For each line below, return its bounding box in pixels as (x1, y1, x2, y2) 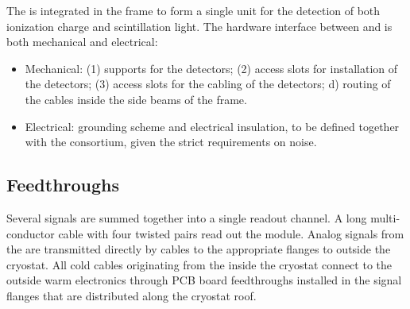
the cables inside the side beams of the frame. (25, 91, 247, 107)
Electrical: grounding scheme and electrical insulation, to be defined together (25, 118, 400, 134)
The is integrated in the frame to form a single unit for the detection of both (6, 2, 381, 18)
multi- (370, 209, 400, 226)
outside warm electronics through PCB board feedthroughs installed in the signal (6, 272, 402, 288)
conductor (6, 225, 55, 241)
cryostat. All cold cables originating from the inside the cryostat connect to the (6, 256, 393, 272)
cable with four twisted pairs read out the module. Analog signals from (58, 225, 404, 241)
